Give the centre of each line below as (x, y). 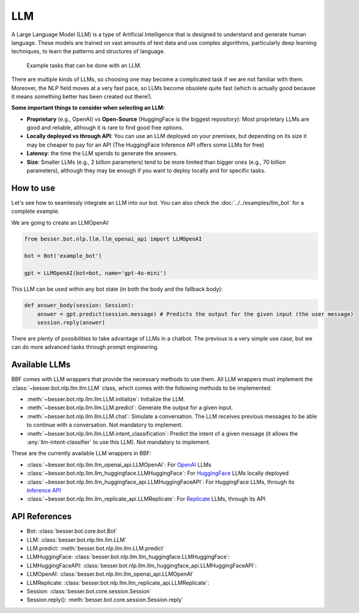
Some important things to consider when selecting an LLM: (88, 108)
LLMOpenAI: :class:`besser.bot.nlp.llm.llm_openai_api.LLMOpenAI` (110, 574)
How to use (33, 188)
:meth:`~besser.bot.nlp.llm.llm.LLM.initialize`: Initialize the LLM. (106, 399)
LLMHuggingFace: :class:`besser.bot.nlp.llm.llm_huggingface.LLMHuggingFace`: (128, 557)
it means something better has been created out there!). (82, 96)
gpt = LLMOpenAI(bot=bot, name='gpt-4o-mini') (95, 273)
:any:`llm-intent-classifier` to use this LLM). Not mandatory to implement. (119, 442)
